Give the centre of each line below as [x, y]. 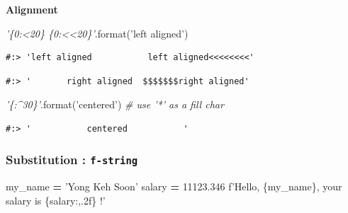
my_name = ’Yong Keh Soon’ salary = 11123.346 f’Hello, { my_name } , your [174, 186]
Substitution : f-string [72, 160]
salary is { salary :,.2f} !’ [56, 200]
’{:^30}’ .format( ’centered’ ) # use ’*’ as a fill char [115, 104]
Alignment [32, 9]
